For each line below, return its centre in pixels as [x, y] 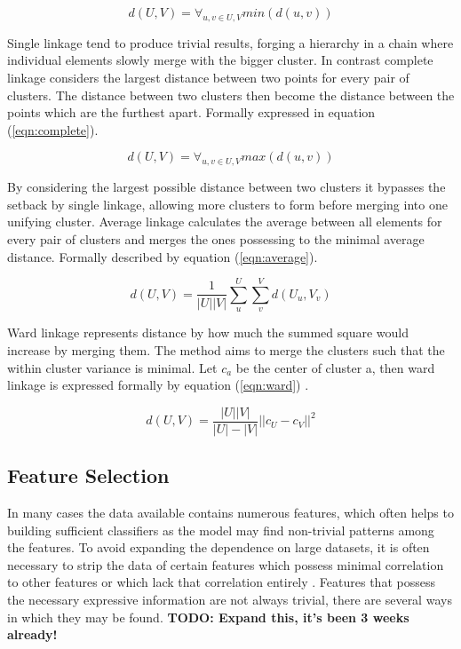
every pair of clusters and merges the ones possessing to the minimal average [216, 238]
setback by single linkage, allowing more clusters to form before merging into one [227, 204]
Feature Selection [88, 475]
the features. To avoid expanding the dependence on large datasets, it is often [219, 547]
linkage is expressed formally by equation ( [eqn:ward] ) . [158, 385]
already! [32, 634]
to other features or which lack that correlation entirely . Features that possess [221, 582]
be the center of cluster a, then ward [335, 367]
